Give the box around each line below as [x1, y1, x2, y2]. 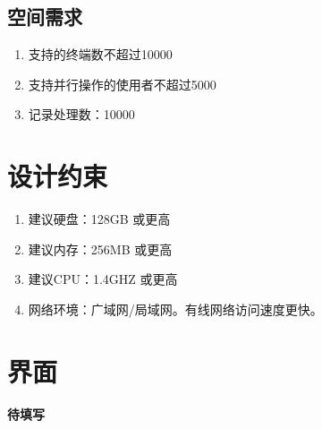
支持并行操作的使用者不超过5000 [28, 74, 216, 93]
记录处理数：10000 [28, 105, 135, 124]
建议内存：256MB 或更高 [28, 239, 173, 258]
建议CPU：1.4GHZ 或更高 [28, 270, 178, 288]
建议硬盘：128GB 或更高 [28, 210, 171, 228]
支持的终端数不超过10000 [28, 45, 173, 64]
